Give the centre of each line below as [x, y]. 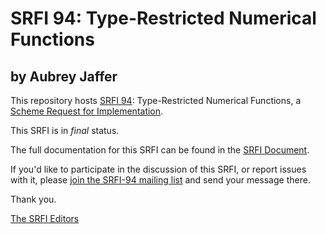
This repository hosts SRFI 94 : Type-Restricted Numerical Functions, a [156, 100]
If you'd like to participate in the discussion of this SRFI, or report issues [158, 169]
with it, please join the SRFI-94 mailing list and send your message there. [160, 180]
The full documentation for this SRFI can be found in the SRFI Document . [160, 150]
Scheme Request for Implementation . [87, 111]
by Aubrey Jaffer [64, 76]
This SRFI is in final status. [65, 130]
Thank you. [33, 199]
